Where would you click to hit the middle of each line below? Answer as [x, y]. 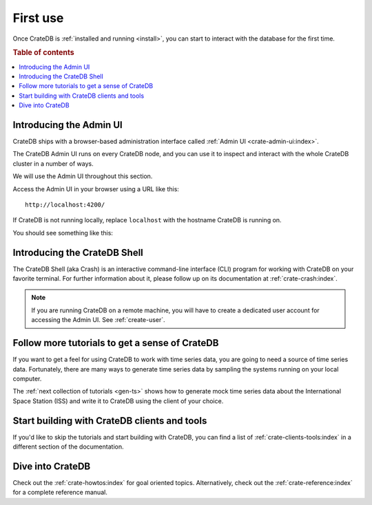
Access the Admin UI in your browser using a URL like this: [96, 189]
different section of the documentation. [68, 447]
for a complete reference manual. [60, 493]
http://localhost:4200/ [65, 205]
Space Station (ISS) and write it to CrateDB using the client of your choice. [118, 401]
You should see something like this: [63, 233]
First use [38, 18]
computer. [27, 378]
